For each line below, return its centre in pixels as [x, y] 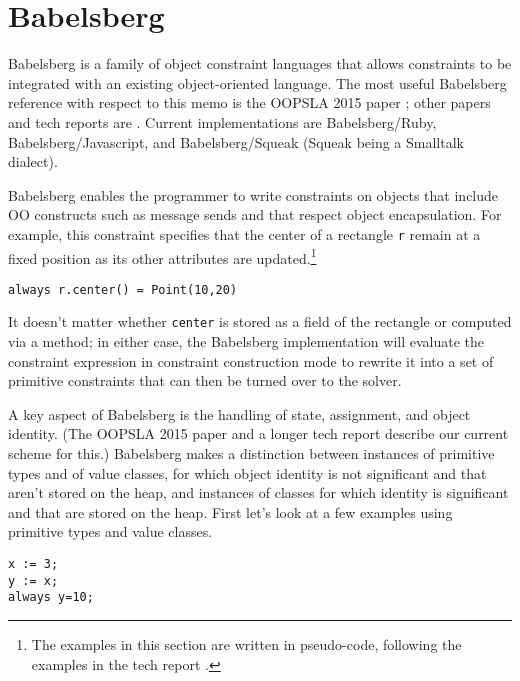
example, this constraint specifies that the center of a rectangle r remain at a [244, 233]
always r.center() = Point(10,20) [123, 289]
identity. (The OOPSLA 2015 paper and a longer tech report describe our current [258, 433]
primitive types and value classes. [110, 531]
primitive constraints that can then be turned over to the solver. [205, 380]
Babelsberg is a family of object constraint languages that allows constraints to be [260, 63]
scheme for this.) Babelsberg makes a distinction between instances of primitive [251, 453]
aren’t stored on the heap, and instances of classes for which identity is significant [258, 492]
